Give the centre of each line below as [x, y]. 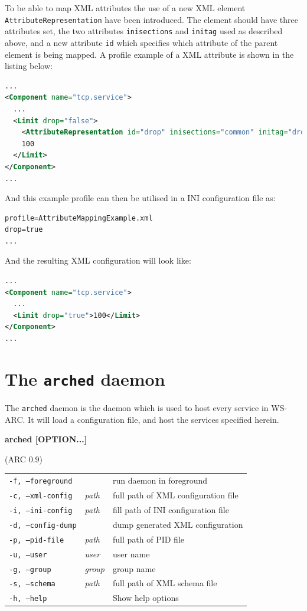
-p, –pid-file [37, 540]
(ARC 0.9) [24, 459]
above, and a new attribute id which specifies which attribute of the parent [141, 42]
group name [134, 568]
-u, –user [28, 555]
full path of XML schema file [165, 583]
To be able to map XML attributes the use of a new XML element [125, 8]
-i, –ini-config [41, 510]
